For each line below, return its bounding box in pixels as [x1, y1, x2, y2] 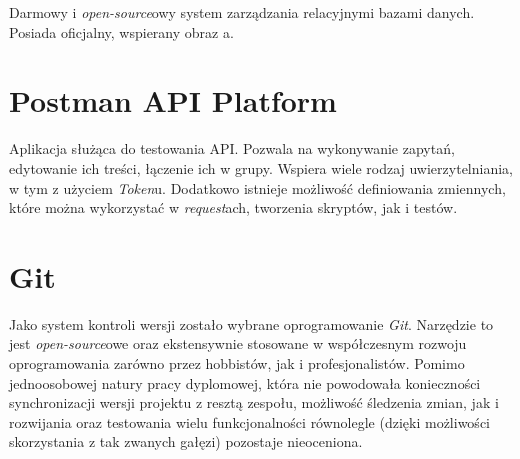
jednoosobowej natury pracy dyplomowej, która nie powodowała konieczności [9, 372, 481, 393]
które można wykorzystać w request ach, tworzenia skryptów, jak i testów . [9, 197, 458, 218]
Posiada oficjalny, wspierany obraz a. [9, 21, 234, 42]
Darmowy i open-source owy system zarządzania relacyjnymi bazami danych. [9, 2, 475, 22]
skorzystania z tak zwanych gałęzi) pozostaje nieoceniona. [9, 431, 363, 452]
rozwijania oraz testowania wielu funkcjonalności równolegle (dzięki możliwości [9, 411, 490, 432]
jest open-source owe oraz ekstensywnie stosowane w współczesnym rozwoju [9, 333, 467, 354]
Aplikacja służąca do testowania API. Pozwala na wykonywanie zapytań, [9, 138, 455, 159]
